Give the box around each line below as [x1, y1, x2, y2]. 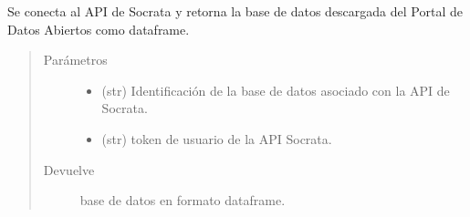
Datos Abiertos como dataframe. [7, 19, 190, 38]
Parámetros [43, 50, 108, 69]
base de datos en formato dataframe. [79, 191, 286, 210]
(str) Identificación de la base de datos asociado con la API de [101, 80, 450, 99]
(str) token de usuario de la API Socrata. [101, 129, 332, 148]
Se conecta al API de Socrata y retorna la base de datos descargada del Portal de [7, 2, 463, 20]
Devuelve [43, 160, 95, 179]
